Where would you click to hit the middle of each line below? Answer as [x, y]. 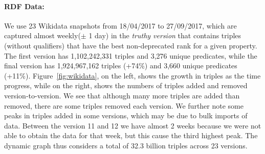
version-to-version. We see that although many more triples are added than [122, 95]
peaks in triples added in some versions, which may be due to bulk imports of [126, 116]
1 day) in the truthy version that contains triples [165, 35]
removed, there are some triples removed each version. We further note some [124, 105]
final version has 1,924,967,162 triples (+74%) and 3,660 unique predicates [121, 66]
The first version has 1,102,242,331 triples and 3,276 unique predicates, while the [131, 55]
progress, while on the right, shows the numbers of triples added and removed [126, 85]
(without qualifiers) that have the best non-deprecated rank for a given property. [131, 45]
